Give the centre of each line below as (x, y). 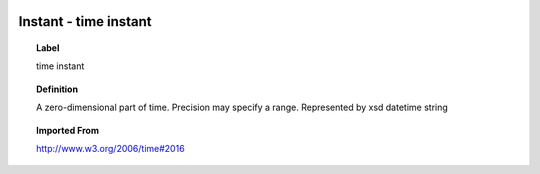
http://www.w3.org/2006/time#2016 (110, 148)
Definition (57, 89)
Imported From (68, 130)
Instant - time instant (85, 21)
